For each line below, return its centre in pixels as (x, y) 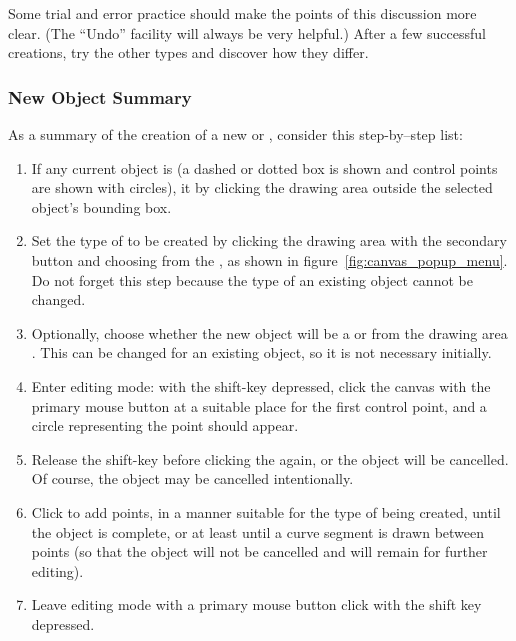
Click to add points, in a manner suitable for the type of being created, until (266, 511)
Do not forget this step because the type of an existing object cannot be (252, 279)
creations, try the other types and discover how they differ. (188, 52)
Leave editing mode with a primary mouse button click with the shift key (256, 604)
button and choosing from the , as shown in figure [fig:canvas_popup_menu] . (269, 259)
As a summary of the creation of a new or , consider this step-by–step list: (235, 134)
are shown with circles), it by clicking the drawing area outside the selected (262, 187)
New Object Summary (100, 96)
